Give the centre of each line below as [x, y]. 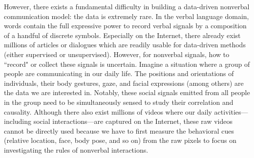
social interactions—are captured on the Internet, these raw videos [133, 121]
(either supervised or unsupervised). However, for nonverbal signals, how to [117, 54]
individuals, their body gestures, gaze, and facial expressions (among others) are [124, 83]
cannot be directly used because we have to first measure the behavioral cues [119, 130]
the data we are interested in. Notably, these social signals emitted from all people [127, 92]
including [18, 121]
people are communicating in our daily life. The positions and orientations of [119, 73]
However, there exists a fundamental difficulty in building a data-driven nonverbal [127, 6]
